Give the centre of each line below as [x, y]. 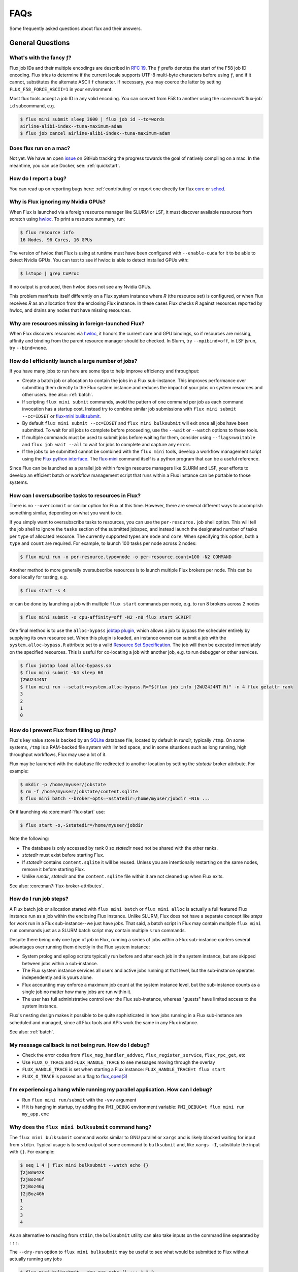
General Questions [40, 43]
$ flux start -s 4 [43, 591]
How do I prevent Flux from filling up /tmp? [63, 730]
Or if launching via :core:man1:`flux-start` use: [57, 812]
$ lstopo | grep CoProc [50, 273]
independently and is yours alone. [58, 977]
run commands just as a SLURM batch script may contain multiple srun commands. [98, 930]
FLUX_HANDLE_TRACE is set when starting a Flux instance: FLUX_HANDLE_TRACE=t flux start [124, 1069]
